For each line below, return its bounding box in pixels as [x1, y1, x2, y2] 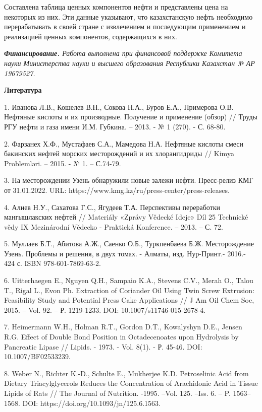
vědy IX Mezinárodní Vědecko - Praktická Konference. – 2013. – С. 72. [4, 221, 223, 232]
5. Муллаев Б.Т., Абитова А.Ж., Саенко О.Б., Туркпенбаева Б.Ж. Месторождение [4, 238, 254, 249]
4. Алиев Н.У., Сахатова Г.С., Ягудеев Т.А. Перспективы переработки [4, 201, 220, 212]
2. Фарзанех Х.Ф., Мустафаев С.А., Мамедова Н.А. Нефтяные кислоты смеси [4, 138, 244, 149]
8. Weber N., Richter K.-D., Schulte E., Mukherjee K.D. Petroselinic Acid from [4, 368, 249, 378]
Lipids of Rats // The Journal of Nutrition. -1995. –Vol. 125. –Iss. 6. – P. [4, 388, 231, 398]
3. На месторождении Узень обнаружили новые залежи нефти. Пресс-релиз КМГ [4, 175, 253, 185]
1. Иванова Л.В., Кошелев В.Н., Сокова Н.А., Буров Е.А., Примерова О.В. [4, 101, 234, 112]
